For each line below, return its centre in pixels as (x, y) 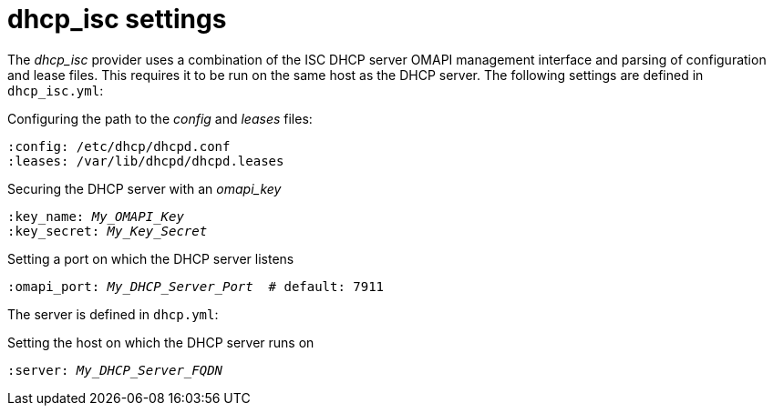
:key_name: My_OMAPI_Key (96, 216)
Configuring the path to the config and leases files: (160, 118)
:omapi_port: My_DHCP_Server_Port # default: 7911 (196, 286)
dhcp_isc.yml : (56, 90)
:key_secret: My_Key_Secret (108, 231)
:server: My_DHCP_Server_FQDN (115, 370)
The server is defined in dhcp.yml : (113, 314)
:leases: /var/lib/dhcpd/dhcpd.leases (146, 161)
